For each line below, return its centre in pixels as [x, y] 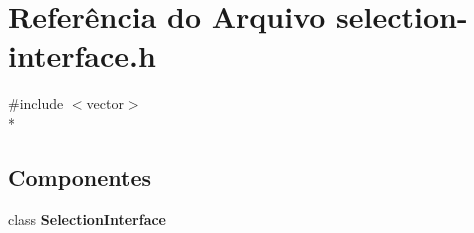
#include [36, 103]
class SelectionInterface [87, 218]
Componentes [80, 176]
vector [105, 103]
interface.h [82, 55]
